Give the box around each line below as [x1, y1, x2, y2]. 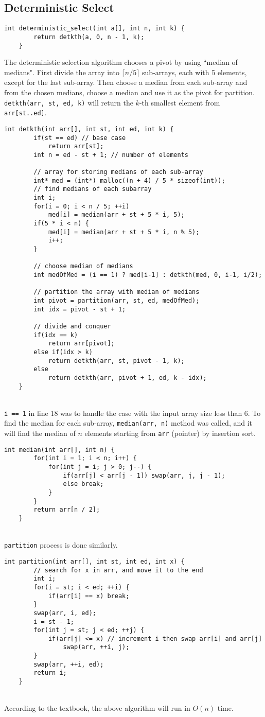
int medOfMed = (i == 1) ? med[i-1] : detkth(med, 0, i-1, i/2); [33, 271, 262, 279]
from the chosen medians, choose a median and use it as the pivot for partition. [4, 86, 255, 97]
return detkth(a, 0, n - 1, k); [33, 33, 145, 41]
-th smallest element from [139, 97, 220, 108]
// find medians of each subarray [33, 185, 152, 193]
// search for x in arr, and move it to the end [33, 566, 203, 574]
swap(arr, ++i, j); [63, 643, 130, 651]
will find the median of [4, 428, 76, 439]
